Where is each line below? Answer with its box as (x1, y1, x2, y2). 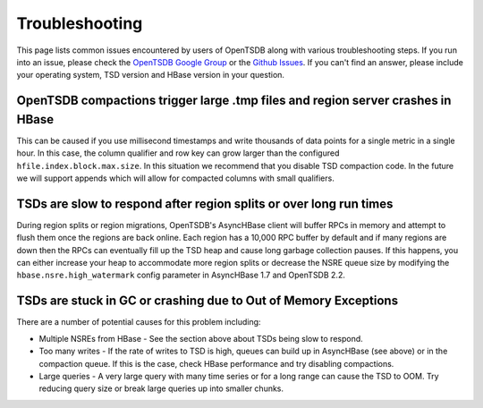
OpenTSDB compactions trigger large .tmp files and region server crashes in (16, 93, 452, 108)
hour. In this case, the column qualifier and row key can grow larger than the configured (16, 148, 340, 158)
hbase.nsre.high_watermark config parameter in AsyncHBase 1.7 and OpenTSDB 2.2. (16, 269, 346, 281)
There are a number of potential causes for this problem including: (16, 317, 261, 327)
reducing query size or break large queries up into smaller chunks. (38, 383, 284, 394)
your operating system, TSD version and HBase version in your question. (16, 70, 285, 81)
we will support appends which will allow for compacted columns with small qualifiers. (16, 173, 335, 183)
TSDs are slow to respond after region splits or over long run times (16, 196, 394, 211)
